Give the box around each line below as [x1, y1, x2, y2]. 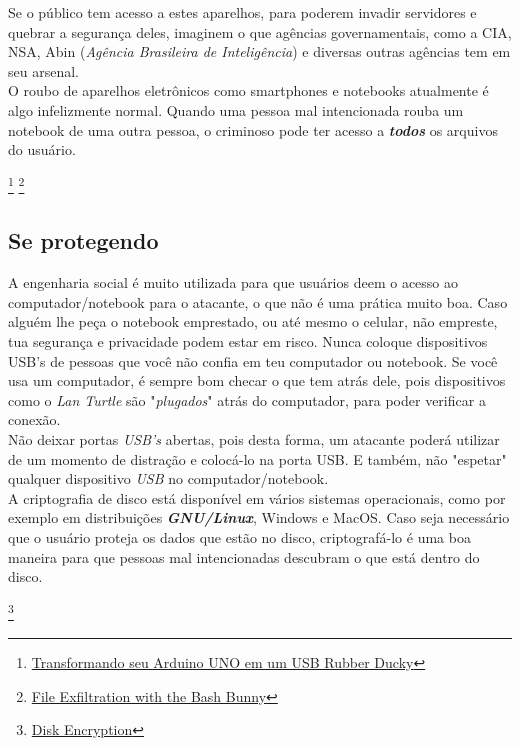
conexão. [8, 409, 61, 430]
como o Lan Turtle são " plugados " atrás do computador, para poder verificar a [8, 389, 486, 410]
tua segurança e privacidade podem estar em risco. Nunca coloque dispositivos [8, 330, 488, 351]
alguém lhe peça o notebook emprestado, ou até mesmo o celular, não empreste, [8, 311, 498, 332]
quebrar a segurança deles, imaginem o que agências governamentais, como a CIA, [8, 21, 512, 42]
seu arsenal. [8, 60, 79, 81]
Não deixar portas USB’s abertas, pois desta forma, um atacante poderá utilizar [8, 428, 500, 449]
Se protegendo [8, 225, 159, 256]
